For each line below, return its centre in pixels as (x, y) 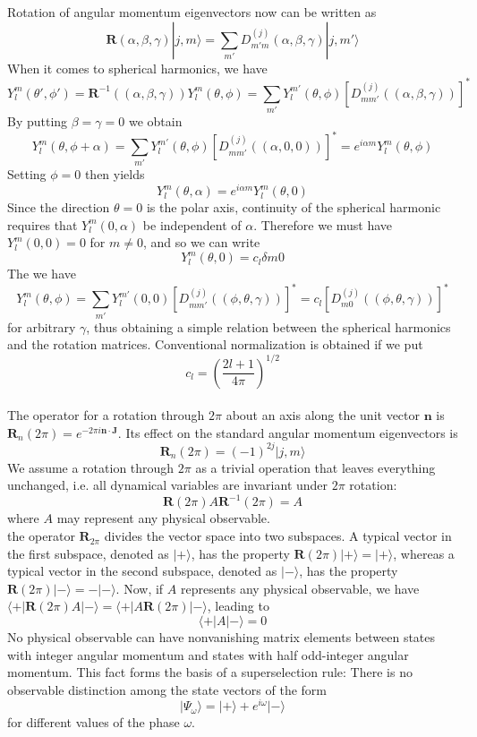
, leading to (238, 606)
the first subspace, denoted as (88, 553)
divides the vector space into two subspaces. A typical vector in (278, 536)
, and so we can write (201, 242)
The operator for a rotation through (106, 415)
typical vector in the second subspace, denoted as (142, 571)
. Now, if (140, 588)
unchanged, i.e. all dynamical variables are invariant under (168, 485)
